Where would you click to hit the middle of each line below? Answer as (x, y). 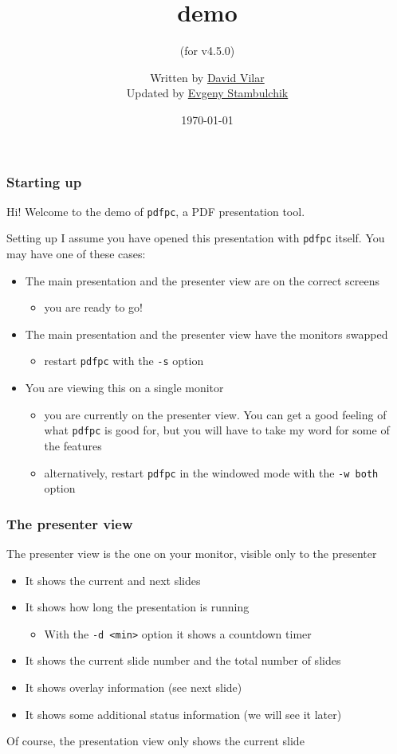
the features (73, 445)
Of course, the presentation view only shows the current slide (155, 741)
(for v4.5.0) (207, 51)
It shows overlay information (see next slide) (134, 687)
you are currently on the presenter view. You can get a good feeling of (215, 414)
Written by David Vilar (207, 77)
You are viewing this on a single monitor (124, 388)
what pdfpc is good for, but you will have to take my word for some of (217, 430)
